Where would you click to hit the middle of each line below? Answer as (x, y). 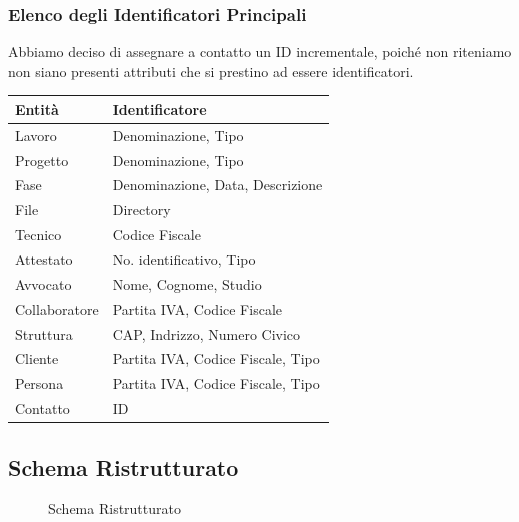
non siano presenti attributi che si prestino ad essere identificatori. (211, 70)
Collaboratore (57, 308)
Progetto (42, 159)
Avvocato (43, 283)
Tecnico (38, 234)
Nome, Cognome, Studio (187, 283)
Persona (39, 383)
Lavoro (36, 134)
